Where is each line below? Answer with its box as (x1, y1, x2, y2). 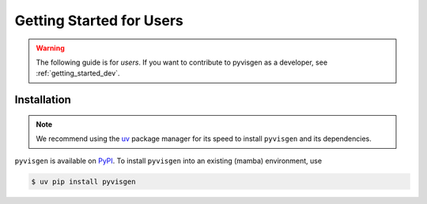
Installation (14, 93, 71, 106)
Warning (36, 43, 65, 53)
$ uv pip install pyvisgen (31, 177, 136, 186)
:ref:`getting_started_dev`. (36, 69, 120, 78)
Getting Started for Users (14, 12, 183, 29)
